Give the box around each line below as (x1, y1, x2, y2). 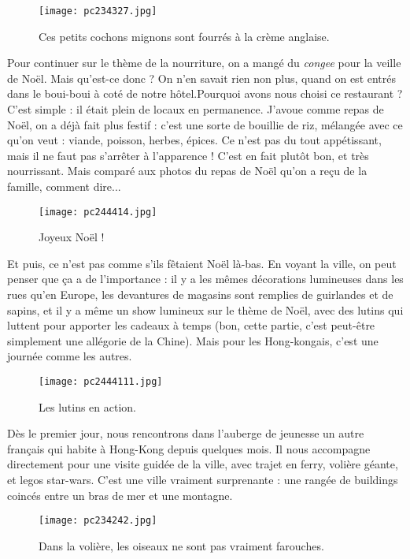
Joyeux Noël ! (39, 229, 105, 245)
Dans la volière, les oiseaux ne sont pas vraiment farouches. (39, 537, 324, 553)
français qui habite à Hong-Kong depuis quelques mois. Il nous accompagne (7, 440, 371, 457)
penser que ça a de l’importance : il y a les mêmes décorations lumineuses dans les (7, 270, 404, 287)
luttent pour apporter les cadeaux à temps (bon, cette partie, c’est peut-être (7, 317, 375, 334)
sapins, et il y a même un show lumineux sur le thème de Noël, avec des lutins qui (7, 301, 404, 318)
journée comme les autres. (7, 348, 132, 364)
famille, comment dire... (7, 178, 121, 194)
